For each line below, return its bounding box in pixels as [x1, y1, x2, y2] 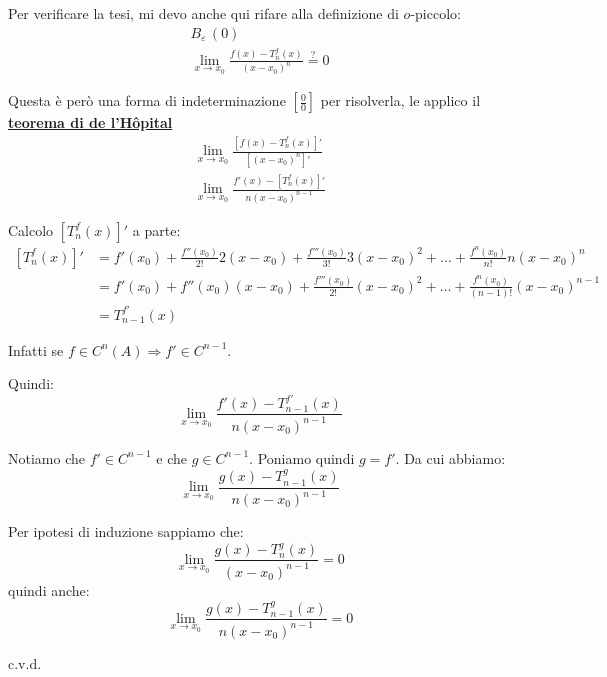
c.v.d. [8, 652, 42, 673]
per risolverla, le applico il [320, 90, 481, 111]
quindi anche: [8, 579, 90, 600]
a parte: [132, 219, 181, 240]
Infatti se [8, 339, 64, 360]
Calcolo [8, 219, 54, 240]
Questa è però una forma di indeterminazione [8, 90, 286, 111]
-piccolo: [410, 3, 461, 23]
